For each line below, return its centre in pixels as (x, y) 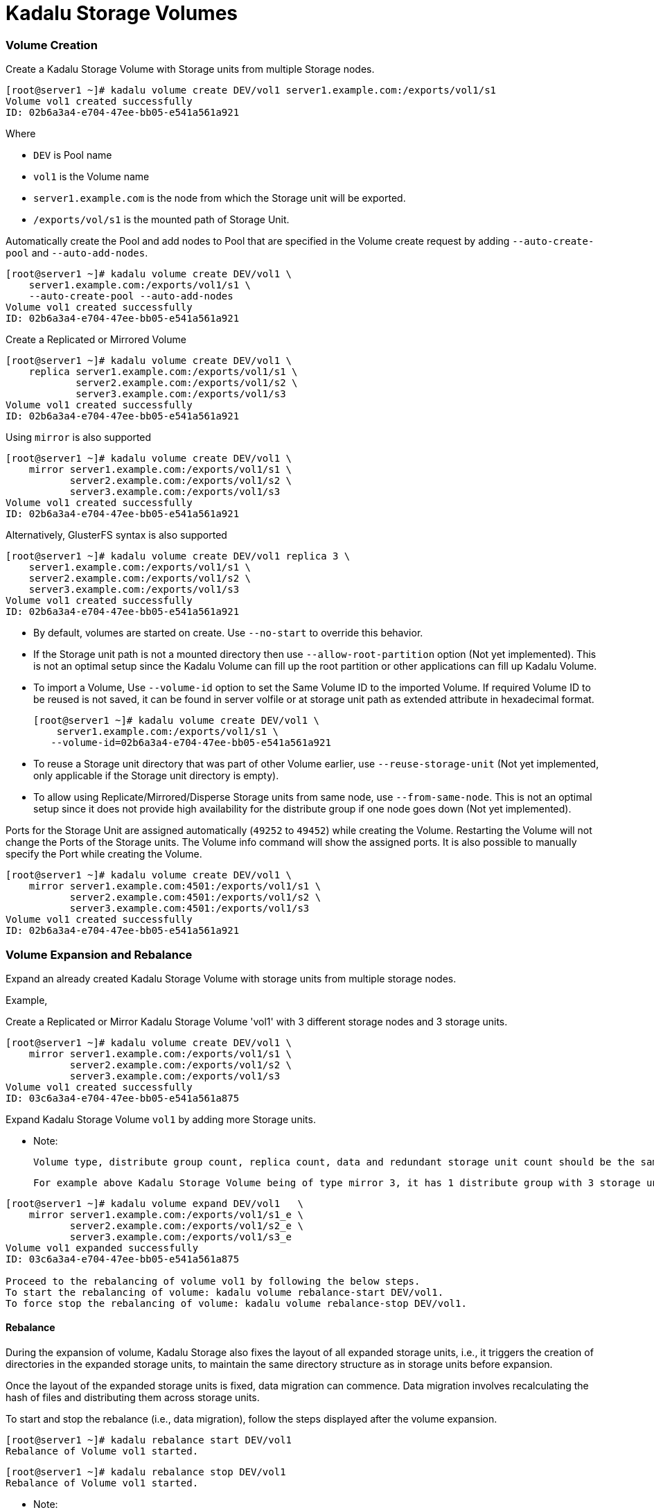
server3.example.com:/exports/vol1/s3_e (181, 1236)
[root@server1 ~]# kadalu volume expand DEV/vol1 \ (154, 1203)
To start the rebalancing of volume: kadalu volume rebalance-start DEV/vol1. (225, 1292)
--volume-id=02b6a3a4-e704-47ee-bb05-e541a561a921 (191, 743)
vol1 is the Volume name (91, 177)
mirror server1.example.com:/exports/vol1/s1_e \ (166, 1214)
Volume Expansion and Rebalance (99, 954)
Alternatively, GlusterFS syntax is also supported (116, 535)
